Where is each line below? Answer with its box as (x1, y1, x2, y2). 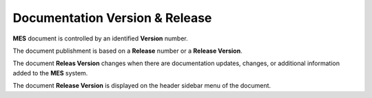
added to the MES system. (12, 69, 88, 77)
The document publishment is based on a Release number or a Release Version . (12, 47, 242, 55)
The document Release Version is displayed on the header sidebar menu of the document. (12, 82, 271, 90)
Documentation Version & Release (12, 10, 212, 25)
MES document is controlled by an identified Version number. (12, 34, 189, 42)
